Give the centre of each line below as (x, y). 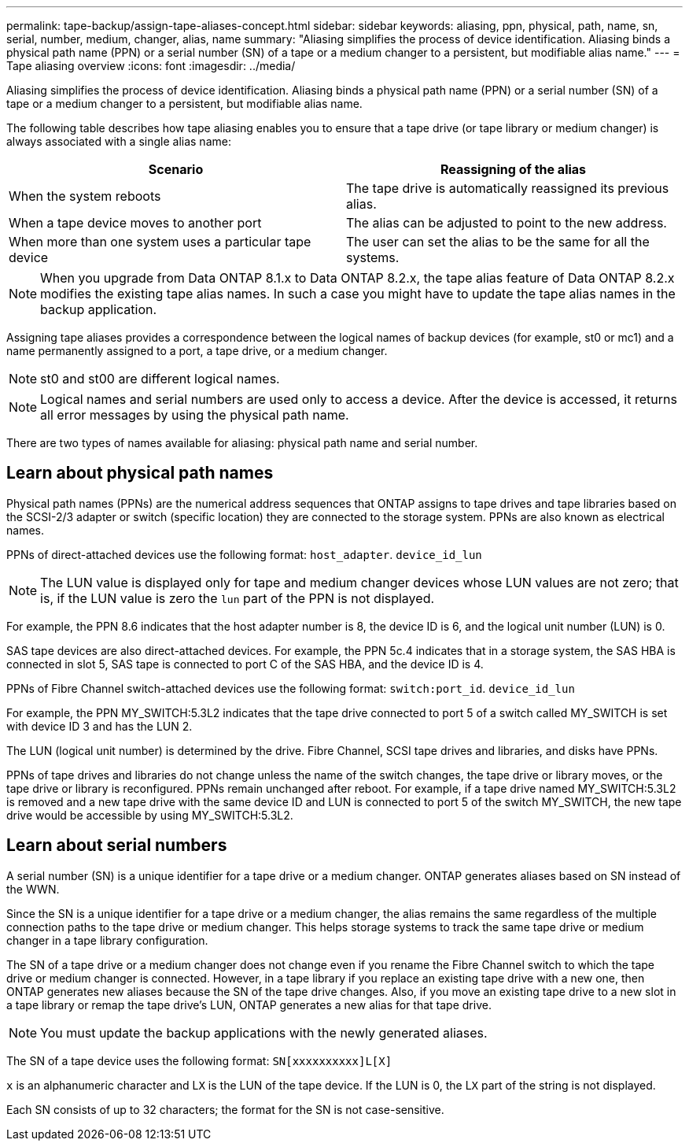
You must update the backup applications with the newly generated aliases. (264, 1032)
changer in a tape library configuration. (107, 940)
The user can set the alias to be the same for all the (498, 242)
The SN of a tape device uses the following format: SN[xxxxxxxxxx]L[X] (199, 1060)
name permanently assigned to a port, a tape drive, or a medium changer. (197, 351)
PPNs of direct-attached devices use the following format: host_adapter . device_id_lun (244, 554)
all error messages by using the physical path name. (195, 415)
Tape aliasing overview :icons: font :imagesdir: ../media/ (151, 66)
